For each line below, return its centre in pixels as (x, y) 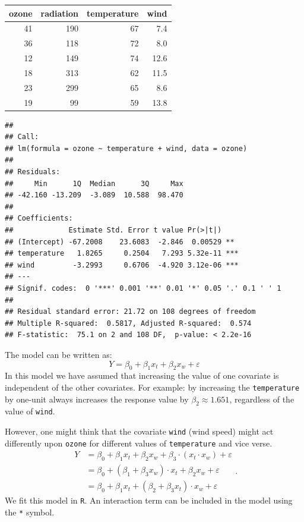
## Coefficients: (39, 218)
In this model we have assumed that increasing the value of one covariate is (142, 375)
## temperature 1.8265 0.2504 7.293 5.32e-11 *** (122, 254)
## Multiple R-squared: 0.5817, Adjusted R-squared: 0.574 (128, 323)
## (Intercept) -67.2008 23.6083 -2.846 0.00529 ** (120, 242)
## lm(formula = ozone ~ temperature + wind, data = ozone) (126, 148)
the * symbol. (30, 512)
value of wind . (30, 411)
